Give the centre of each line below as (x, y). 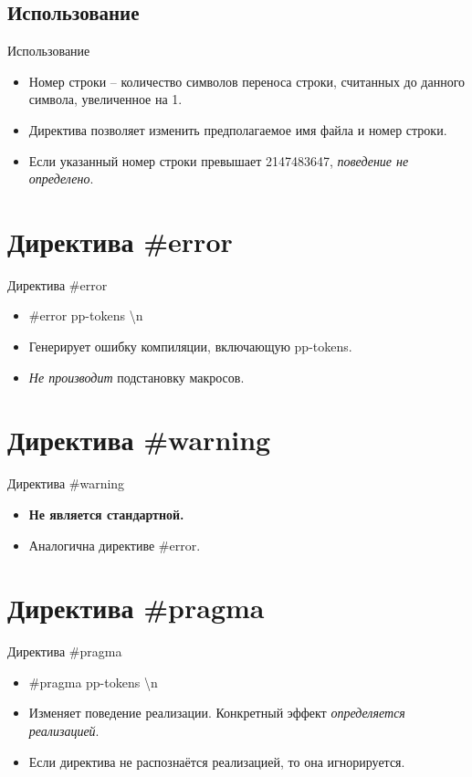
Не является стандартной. (106, 514)
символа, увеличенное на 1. (105, 99)
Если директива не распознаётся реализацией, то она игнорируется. (217, 761)
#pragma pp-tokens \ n (93, 682)
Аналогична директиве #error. (115, 545)
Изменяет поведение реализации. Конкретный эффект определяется (217, 713)
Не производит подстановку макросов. (136, 377)
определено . (61, 178)
